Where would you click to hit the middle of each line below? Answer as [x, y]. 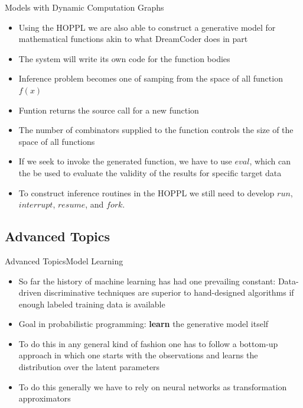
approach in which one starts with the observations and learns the [138, 355]
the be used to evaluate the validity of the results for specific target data [150, 172]
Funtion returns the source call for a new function [109, 110]
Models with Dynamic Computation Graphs [84, 7]
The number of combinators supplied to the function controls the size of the [156, 130]
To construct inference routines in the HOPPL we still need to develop [146, 192]
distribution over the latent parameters [89, 367]
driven [30, 292]
